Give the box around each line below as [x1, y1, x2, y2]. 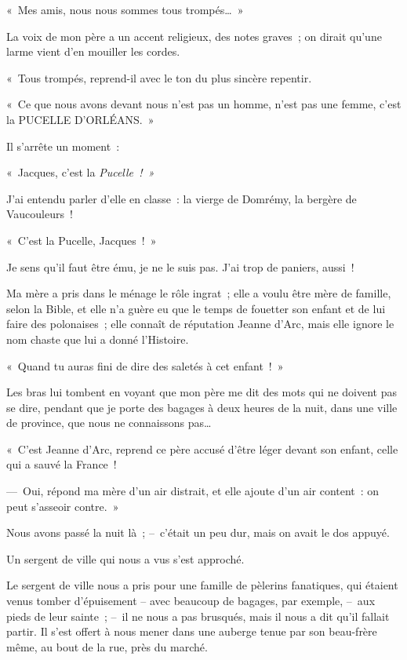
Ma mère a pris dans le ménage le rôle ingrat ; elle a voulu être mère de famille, [6, 285, 391, 301]
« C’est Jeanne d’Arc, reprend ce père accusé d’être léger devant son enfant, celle [6, 440, 398, 457]
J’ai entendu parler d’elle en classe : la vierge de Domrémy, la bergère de [6, 190, 357, 206]
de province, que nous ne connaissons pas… [6, 414, 212, 431]
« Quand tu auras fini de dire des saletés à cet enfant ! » [6, 357, 284, 374]
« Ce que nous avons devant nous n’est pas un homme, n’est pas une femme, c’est [6, 96, 402, 112]
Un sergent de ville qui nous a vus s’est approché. [6, 550, 245, 567]
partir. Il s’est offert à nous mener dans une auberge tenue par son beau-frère [6, 623, 377, 640]
